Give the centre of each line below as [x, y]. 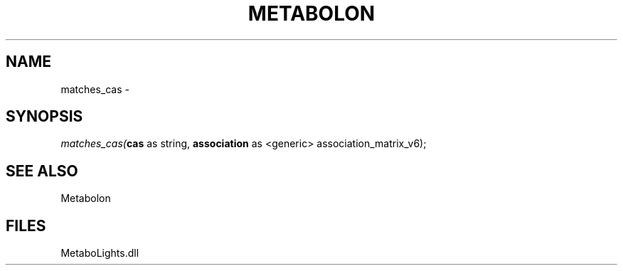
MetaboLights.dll [100, 253]
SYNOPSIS [44, 117]
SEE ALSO [42, 171]
